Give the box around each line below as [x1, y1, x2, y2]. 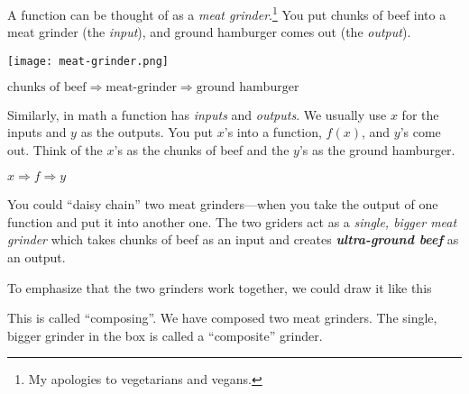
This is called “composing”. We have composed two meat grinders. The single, [7, 308, 437, 327]
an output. [7, 248, 66, 267]
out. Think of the [7, 140, 103, 159]
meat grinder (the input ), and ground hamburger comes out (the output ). [7, 23, 411, 41]
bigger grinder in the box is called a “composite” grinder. [7, 325, 323, 344]
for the [401, 105, 439, 124]
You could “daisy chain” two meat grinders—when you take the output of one [7, 195, 438, 214]
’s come [400, 123, 441, 142]
